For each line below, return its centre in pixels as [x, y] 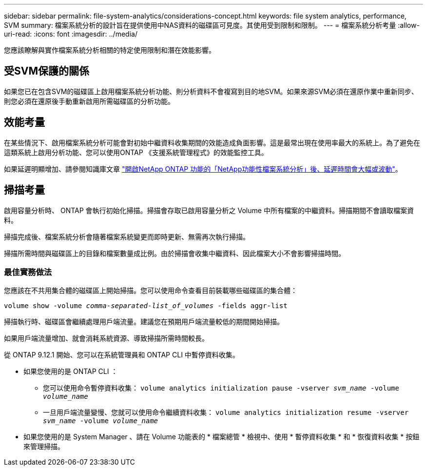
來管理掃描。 [44, 447]
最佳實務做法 [28, 272]
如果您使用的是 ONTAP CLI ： [71, 372]
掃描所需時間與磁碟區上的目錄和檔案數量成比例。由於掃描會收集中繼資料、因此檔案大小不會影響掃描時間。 [175, 253]
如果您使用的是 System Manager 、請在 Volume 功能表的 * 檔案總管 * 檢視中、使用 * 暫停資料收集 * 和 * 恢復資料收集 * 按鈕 [222, 437]
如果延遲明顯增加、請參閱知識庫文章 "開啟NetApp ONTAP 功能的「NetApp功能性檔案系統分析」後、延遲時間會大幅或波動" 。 [203, 169]
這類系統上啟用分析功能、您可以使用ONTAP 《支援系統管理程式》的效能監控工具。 [136, 152]
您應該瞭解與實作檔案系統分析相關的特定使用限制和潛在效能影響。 [110, 50]
